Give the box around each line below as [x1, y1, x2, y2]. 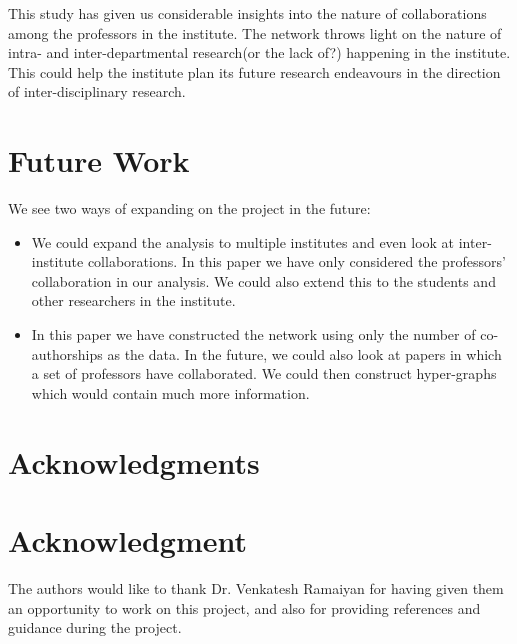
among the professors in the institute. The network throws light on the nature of [8, 22, 502, 43]
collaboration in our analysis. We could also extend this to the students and [31, 270, 496, 291]
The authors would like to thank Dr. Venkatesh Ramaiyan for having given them [8, 577, 504, 598]
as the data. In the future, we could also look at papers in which [107, 343, 502, 364]
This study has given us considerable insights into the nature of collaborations [8, 3, 487, 23]
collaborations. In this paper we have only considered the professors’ [87, 251, 506, 272]
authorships [31, 343, 103, 364]
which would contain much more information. [31, 382, 310, 403]
